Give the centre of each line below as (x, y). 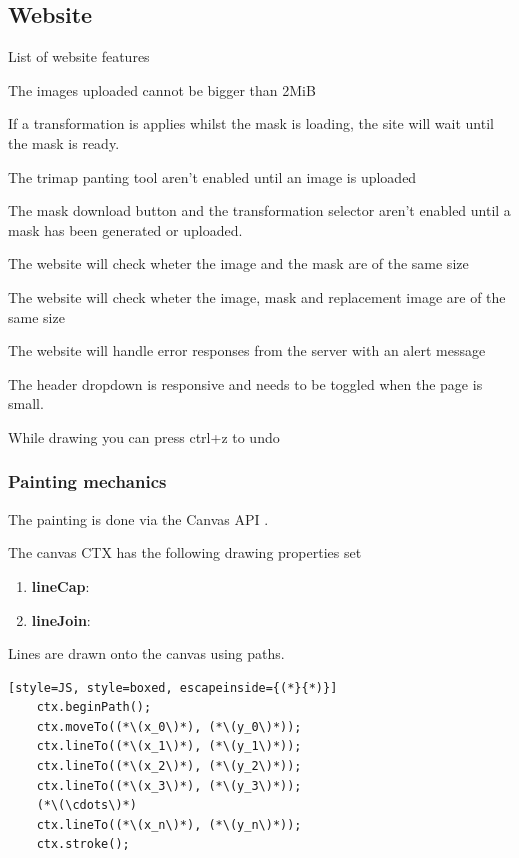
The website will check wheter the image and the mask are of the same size (238, 263)
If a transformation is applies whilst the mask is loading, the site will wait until (251, 123)
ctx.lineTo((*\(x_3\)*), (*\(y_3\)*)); (169, 785)
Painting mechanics (87, 481)
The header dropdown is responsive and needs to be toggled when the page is (245, 383)
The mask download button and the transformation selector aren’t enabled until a (259, 210)
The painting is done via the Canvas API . (138, 518)
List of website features (79, 56)
